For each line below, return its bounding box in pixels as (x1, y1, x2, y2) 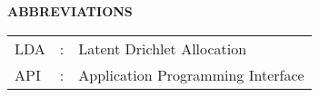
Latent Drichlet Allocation (78, 37, 247, 59)
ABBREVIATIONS (7, 2, 133, 20)
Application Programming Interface (78, 63, 304, 85)
